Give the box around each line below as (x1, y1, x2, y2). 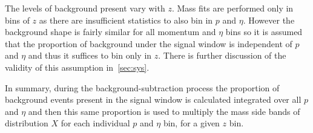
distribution (5, 117, 48, 129)
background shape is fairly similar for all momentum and (5, 25, 216, 38)
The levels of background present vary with (5, 2, 165, 14)
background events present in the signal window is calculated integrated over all (5, 93, 301, 106)
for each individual (61, 117, 130, 129)
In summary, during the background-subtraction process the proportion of (5, 81, 280, 94)
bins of (5, 13, 30, 26)
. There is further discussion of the (158, 49, 286, 62)
